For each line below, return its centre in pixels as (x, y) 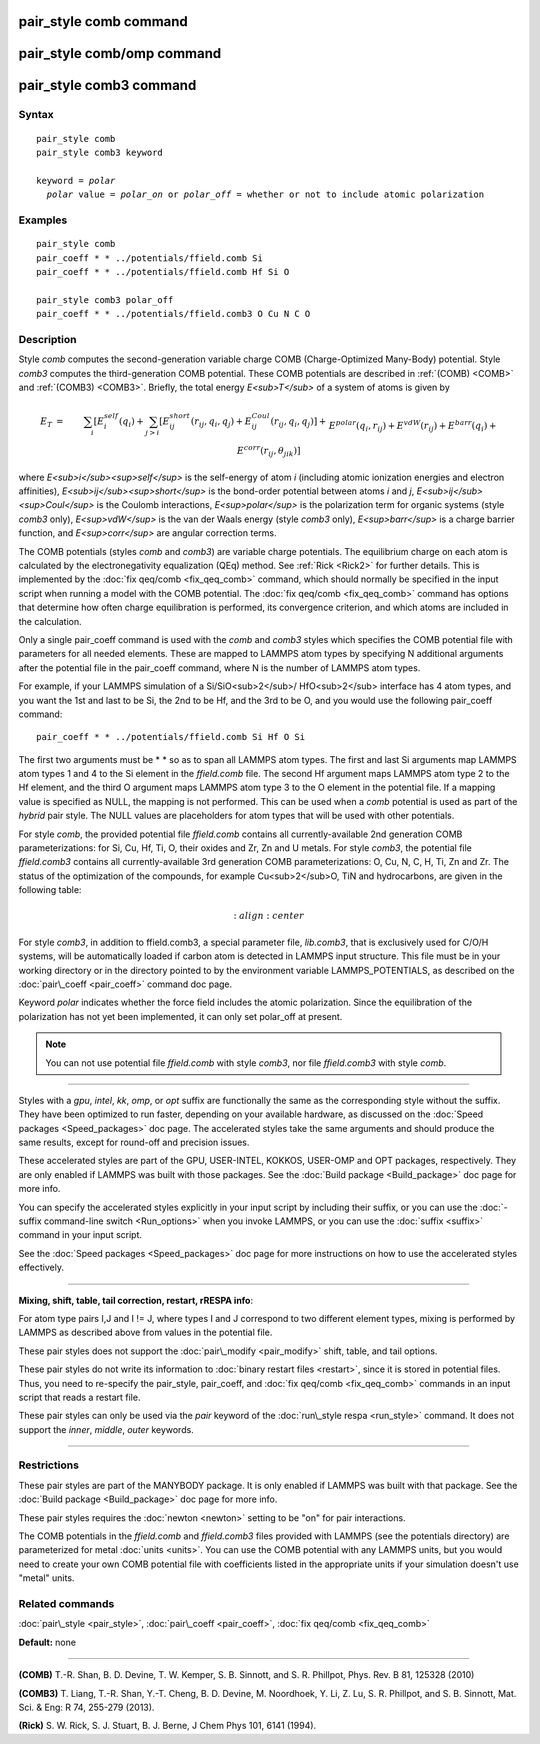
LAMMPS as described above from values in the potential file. (145, 1332)
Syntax (36, 115)
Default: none (47, 1642)
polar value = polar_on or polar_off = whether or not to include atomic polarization (265, 194)
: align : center (269, 916)
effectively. (41, 1267)
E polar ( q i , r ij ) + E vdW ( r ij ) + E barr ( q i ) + (412, 426)
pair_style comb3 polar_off (105, 299)
